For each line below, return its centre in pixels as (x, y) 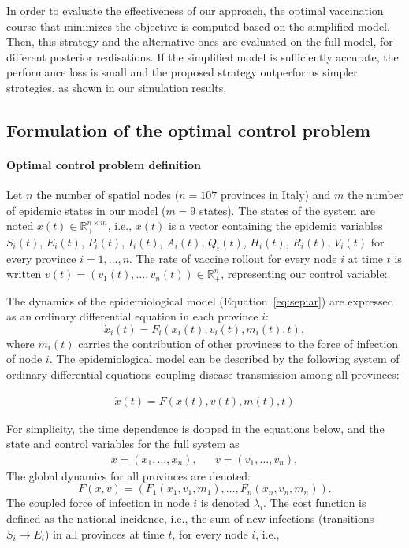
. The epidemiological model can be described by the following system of (224, 359)
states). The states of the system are (287, 210)
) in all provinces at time (105, 533)
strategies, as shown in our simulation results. (117, 87)
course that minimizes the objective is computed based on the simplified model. (198, 26)
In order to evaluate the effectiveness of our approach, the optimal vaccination (195, 10)
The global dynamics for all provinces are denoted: (128, 475)
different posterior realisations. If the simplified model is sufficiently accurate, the (203, 56)
